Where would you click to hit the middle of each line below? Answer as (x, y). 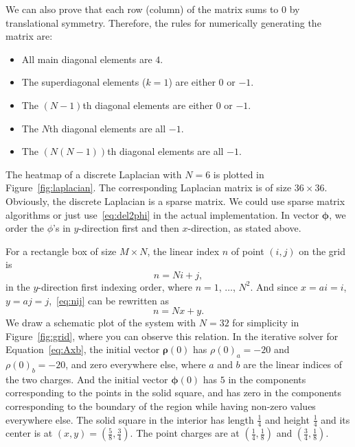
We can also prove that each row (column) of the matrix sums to (142, 9)
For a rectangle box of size (61, 251)
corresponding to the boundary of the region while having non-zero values (161, 406)
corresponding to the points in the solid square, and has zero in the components (174, 392)
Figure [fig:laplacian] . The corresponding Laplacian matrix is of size (149, 188)
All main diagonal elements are (87, 59)
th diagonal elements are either (148, 105)
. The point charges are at (185, 433)
